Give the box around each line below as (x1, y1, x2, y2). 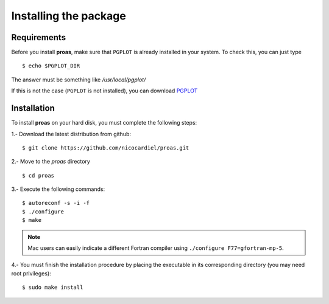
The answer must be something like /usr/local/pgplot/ (11, 76, 146, 83)
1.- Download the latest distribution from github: (11, 130, 131, 137)
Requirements (11, 32, 66, 43)
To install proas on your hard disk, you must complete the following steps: (11, 119, 197, 126)
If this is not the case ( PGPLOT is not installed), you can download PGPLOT (11, 87, 198, 94)
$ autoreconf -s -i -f (22, 199, 90, 207)
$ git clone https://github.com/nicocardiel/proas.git (22, 144, 189, 151)
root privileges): (11, 269, 51, 277)
